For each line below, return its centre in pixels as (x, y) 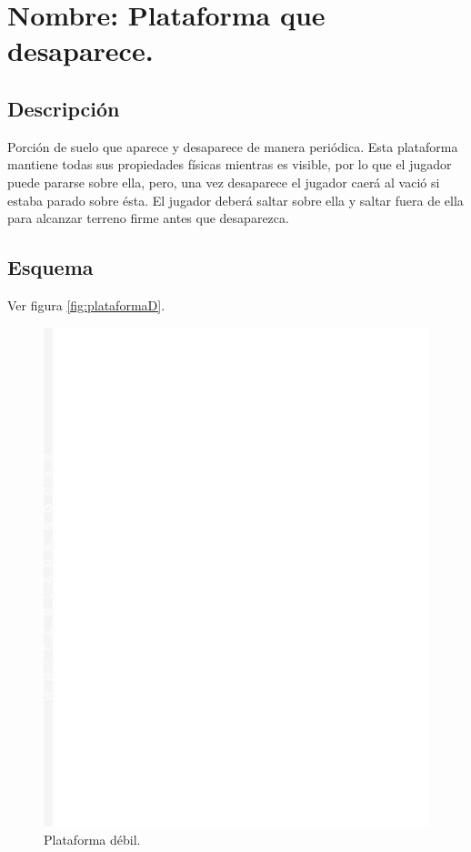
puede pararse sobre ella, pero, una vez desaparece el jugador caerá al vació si (224, 182)
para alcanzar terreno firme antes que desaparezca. (148, 218)
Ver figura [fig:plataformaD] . (86, 304)
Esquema (50, 267)
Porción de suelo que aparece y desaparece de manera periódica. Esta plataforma (233, 146)
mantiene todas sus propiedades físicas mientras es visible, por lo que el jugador (230, 164)
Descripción (64, 108)
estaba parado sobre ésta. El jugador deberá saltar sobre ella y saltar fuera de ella (235, 200)
